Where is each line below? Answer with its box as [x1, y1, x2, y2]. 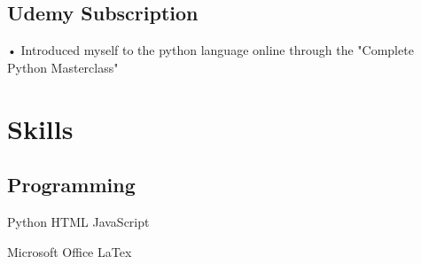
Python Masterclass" [7, 58, 119, 76]
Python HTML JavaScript [7, 212, 150, 230]
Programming [7, 171, 136, 198]
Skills [7, 110, 74, 146]
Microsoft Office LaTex [7, 242, 132, 260]
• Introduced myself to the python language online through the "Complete [7, 41, 414, 59]
